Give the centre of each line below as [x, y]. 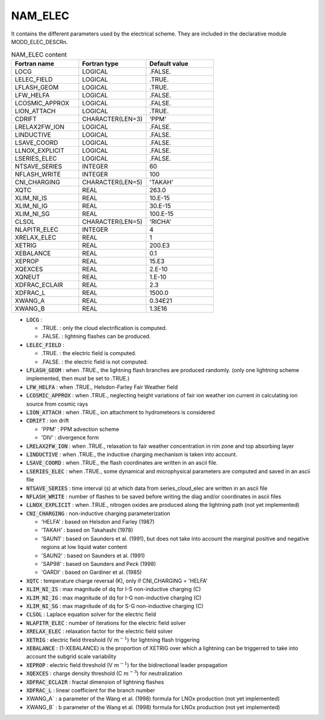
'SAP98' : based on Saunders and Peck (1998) [99, 564]
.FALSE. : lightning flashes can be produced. [96, 337]
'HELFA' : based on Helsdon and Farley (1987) [98, 522]
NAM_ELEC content [39, 54]
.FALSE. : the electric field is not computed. [95, 362]
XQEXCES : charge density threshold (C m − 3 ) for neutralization [104, 673]
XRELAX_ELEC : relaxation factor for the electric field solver [100, 632]
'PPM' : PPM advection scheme [80, 429]
